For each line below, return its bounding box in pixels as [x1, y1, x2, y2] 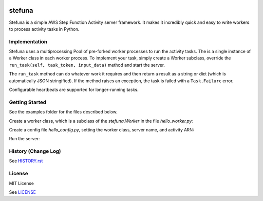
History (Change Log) [9, 148, 61, 155]
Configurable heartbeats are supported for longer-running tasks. [9, 87, 139, 92]
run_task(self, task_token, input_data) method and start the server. [9, 62, 165, 68]
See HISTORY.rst [9, 158, 43, 164]
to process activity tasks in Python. [9, 26, 80, 32]
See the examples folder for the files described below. [9, 109, 118, 115]
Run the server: [9, 136, 40, 142]
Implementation [9, 38, 48, 45]
